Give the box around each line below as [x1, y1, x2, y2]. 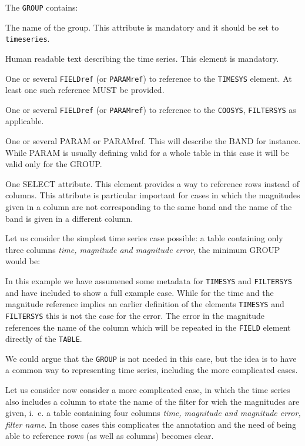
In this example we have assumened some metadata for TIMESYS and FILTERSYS [5, 274, 292, 287]
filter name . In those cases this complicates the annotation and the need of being [5, 418, 296, 430]
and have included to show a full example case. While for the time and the [5, 286, 274, 298]
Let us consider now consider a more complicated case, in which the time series [5, 384, 290, 396]
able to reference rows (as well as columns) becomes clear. [5, 430, 214, 442]
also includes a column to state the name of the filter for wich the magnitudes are [5, 395, 300, 407]
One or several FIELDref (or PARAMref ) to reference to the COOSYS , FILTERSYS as [5, 103, 296, 115]
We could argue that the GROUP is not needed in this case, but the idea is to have [5, 352, 297, 364]
